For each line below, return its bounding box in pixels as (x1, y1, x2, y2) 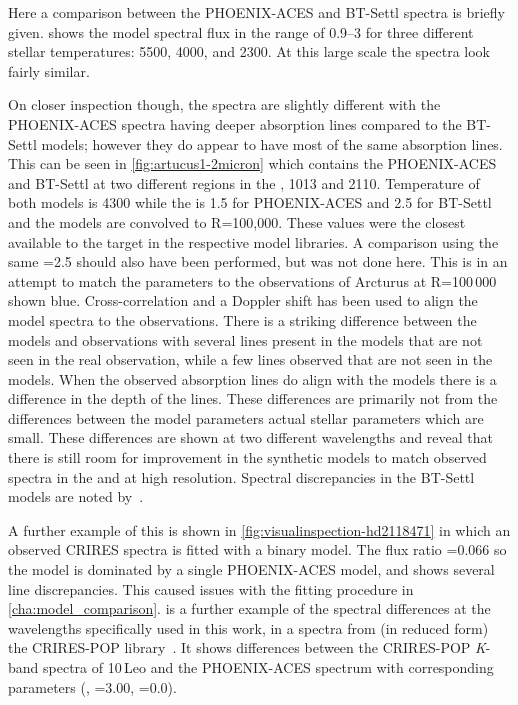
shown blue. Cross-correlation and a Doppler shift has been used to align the (8, 290, 478, 311)
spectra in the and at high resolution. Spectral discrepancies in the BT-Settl (8, 466, 475, 487)
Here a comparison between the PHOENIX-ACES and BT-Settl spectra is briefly (8, 2, 506, 22)
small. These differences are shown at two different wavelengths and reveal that (8, 427, 494, 448)
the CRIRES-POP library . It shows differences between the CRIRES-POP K (8, 637, 486, 658)
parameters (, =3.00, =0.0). (8, 676, 177, 697)
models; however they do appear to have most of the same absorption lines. (41, 133, 503, 154)
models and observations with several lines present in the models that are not (8, 329, 483, 350)
